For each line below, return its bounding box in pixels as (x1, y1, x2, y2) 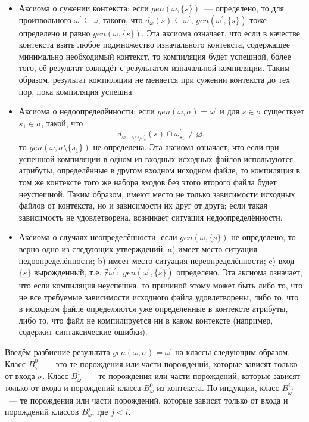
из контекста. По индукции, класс (157, 381, 279, 394)
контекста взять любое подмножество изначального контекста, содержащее (18, 38, 291, 51)
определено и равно (18, 26, 90, 39)
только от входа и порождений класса (5, 381, 141, 394)
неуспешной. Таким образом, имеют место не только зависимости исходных (18, 187, 295, 200)
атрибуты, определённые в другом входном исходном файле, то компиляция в (18, 164, 301, 176)
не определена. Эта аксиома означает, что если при (93, 141, 279, 153)
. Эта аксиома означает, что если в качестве (141, 26, 301, 39)
